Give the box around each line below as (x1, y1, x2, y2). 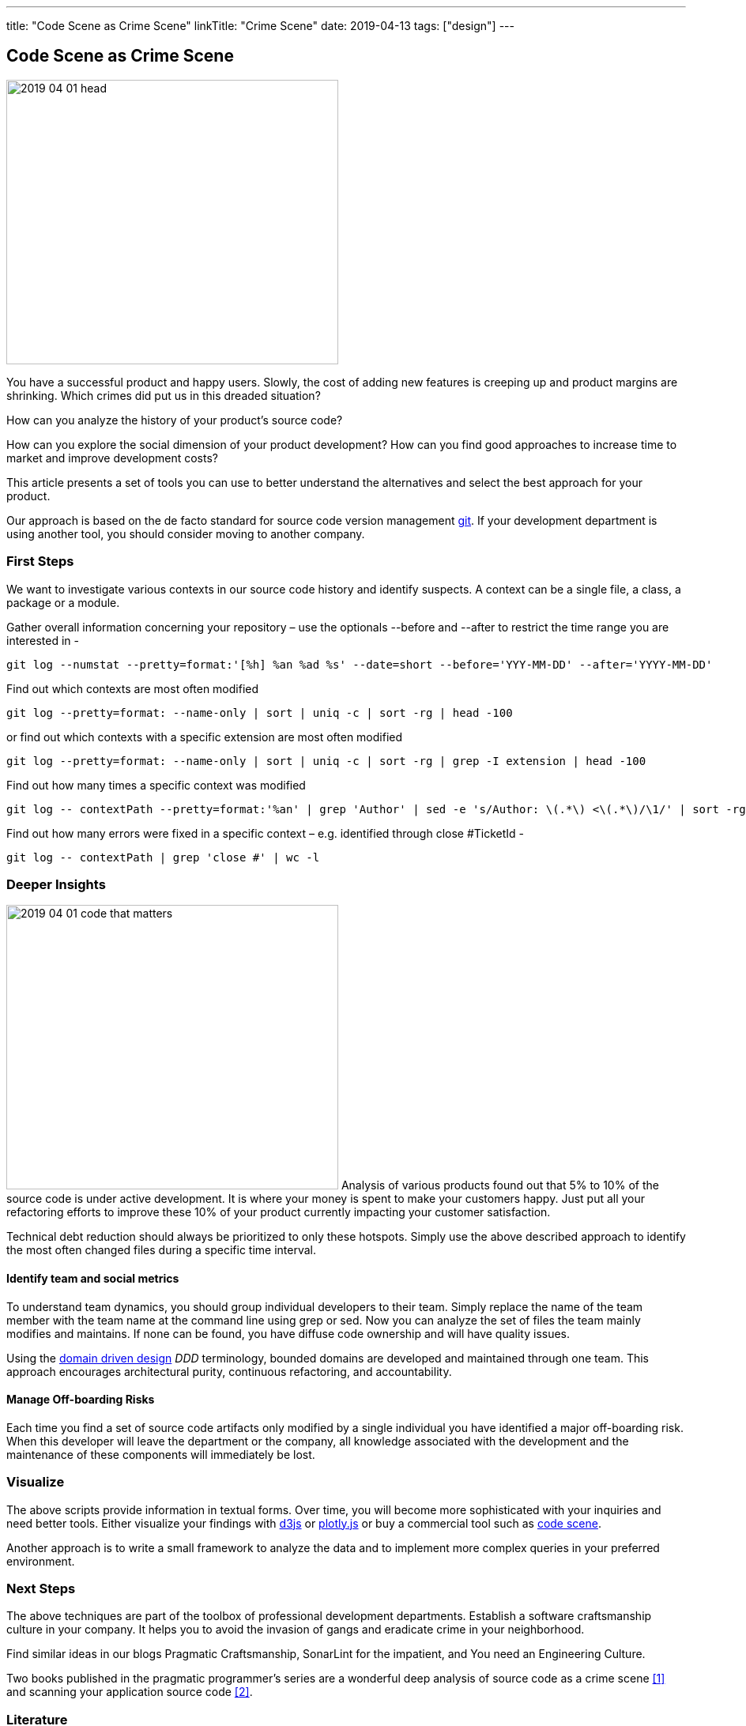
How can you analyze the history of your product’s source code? (6, 413, 343, 427)
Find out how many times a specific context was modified (6, 778, 306, 792)
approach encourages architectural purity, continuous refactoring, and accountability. (6, 1364, 452, 1378)
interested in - (6, 633, 80, 647)
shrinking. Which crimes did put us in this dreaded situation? (6, 388, 321, 402)
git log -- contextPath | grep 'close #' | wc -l (6, 850, 320, 864)
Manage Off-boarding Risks (6, 1392, 155, 1407)
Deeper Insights (6, 876, 106, 892)
